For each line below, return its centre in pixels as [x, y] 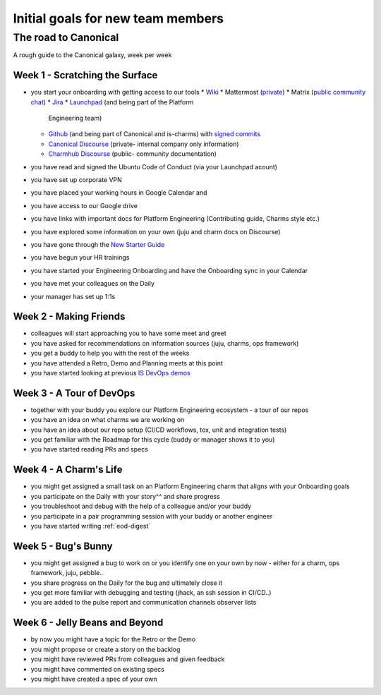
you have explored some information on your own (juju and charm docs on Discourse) [156, 231]
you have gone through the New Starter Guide [98, 244]
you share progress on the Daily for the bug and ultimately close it [126, 583]
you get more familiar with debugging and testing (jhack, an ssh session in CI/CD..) [151, 593]
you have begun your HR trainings [80, 258]
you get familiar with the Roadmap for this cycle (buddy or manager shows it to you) [153, 440]
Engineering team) [75, 118]
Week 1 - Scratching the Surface [85, 75]
